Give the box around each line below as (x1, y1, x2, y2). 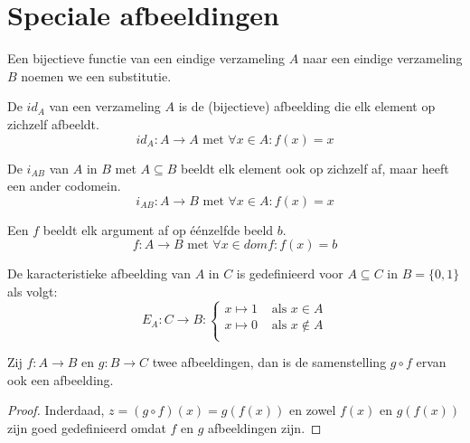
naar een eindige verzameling (302, 49, 463, 68)
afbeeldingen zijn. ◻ (208, 418, 322, 437)
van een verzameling (49, 97, 161, 116)
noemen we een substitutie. (21, 66, 172, 85)
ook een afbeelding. (7, 370, 114, 389)
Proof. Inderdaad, (7, 401, 105, 419)
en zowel (288, 401, 336, 419)
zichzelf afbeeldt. (7, 114, 99, 133)
